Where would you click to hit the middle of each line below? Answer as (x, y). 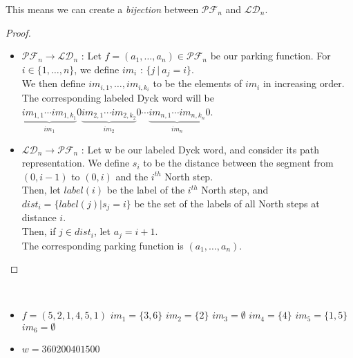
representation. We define (76, 163)
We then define (54, 83)
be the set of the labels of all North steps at (227, 203)
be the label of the (146, 190)
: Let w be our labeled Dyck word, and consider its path (200, 149)
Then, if (39, 231)
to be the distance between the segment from (238, 163)
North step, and (235, 190)
